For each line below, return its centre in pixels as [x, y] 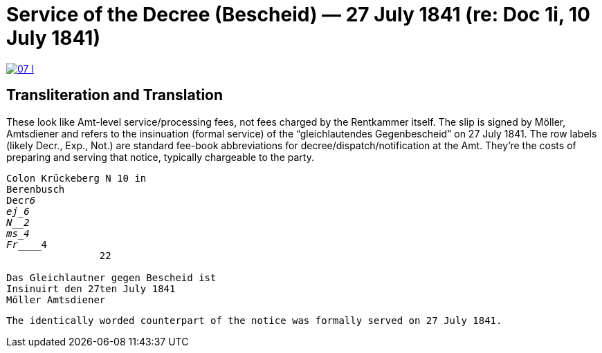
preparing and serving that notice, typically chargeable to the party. [160, 157]
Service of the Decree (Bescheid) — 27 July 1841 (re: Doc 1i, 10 [298, 15]
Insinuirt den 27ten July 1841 [91, 288]
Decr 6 [21, 200]
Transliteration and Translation [115, 95]
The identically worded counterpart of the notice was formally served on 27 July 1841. [254, 320]
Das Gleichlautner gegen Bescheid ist [111, 277]
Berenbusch [36, 189]
